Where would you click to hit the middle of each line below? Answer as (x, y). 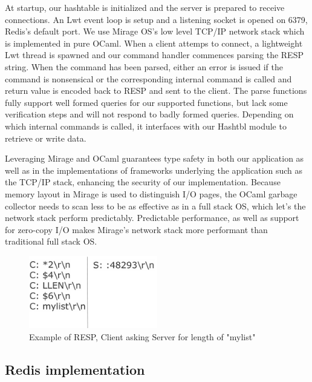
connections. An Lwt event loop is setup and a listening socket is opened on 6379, (156, 19)
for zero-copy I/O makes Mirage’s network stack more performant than (136, 229)
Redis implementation (75, 369)
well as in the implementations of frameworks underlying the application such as (154, 170)
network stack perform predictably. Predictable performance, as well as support (152, 218)
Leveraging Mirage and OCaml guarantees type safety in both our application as (154, 158)
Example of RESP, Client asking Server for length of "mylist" (142, 336)
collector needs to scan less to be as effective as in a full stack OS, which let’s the (155, 206)
